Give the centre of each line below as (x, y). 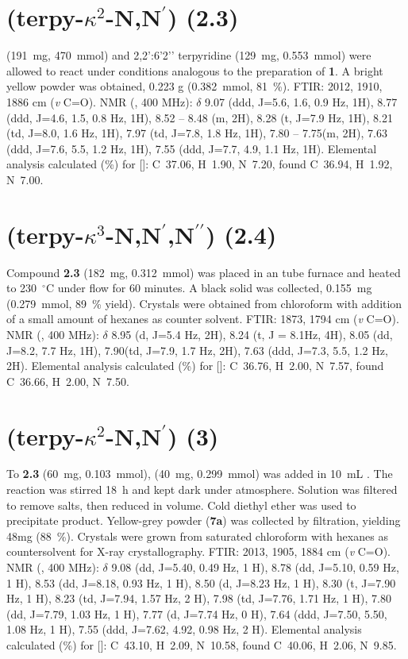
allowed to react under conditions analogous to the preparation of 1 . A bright (195, 70)
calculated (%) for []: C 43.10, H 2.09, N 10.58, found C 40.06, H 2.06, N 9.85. (202, 645)
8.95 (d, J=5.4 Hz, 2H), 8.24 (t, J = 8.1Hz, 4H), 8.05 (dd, (252, 334)
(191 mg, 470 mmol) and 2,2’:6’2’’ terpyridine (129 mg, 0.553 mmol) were (189, 55)
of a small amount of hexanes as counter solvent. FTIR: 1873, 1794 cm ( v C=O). (203, 319)
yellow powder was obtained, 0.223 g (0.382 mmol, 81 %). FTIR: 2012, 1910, (194, 86)
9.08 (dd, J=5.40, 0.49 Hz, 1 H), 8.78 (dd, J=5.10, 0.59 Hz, (255, 567)
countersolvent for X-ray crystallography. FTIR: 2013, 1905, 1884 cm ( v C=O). (198, 551)
